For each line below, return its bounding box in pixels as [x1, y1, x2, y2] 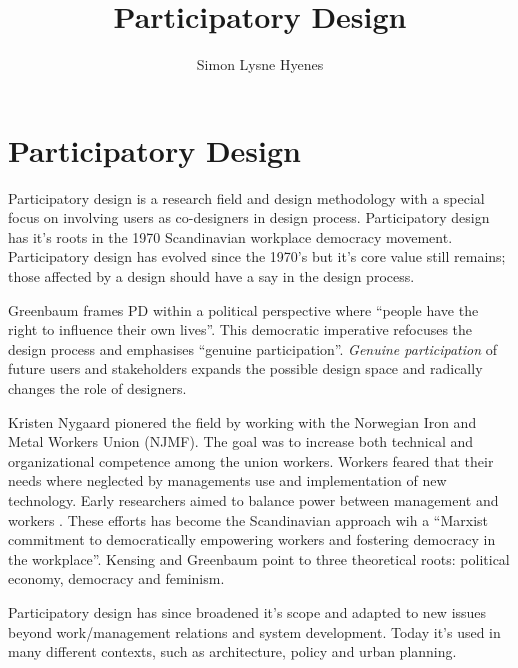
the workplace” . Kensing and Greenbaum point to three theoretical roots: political [8, 548, 510, 569]
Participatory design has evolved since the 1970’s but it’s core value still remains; [8, 246, 506, 267]
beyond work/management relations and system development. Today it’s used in [8, 621, 501, 642]
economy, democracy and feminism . [8, 568, 225, 589]
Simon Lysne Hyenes [196, 54, 324, 75]
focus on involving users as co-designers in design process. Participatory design [8, 207, 490, 228]
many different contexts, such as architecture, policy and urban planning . [8, 641, 457, 662]
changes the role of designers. [8, 378, 187, 398]
